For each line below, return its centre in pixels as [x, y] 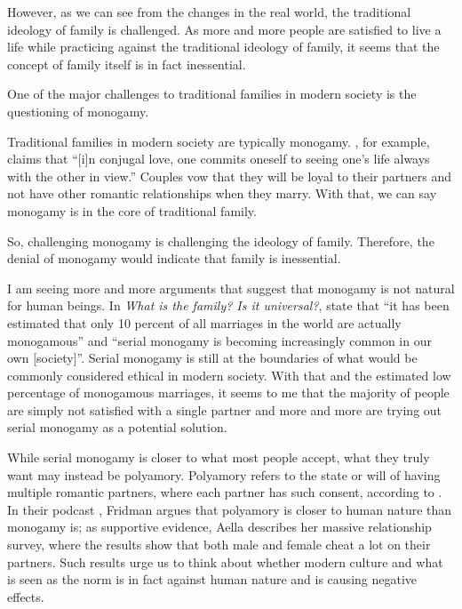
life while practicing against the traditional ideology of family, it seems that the [223, 47]
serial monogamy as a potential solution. [117, 427]
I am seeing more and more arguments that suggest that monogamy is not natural [231, 288]
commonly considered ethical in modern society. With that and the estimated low [229, 375]
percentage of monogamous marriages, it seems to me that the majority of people [228, 393]
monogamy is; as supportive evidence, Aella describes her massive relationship [219, 527]
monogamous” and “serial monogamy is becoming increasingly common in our [219, 340]
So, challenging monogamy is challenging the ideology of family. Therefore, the [221, 240]
